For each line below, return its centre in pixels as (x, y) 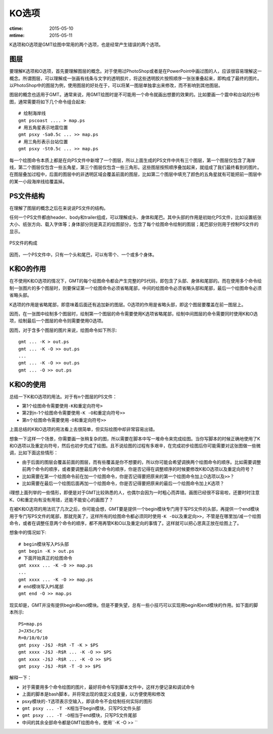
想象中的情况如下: (28, 533)
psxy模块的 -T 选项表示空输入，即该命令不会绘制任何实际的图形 (87, 701)
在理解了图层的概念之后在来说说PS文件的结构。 (59, 208)
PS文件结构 (27, 196)
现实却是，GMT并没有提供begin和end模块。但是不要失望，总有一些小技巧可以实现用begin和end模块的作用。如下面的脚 (134, 605)
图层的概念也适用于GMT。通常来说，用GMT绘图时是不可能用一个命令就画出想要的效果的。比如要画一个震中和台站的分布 (135, 95)
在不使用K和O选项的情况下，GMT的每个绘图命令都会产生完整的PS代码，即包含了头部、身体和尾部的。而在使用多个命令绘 (136, 281)
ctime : (16, 28)
